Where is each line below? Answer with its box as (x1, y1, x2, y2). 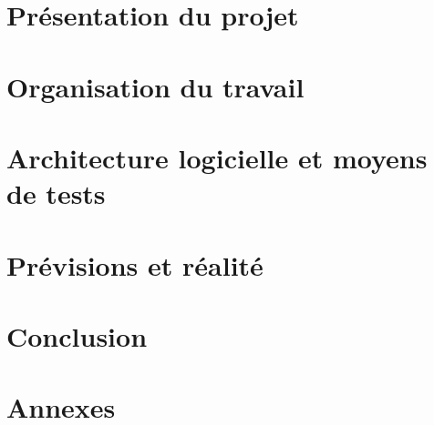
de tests (6, 175, 106, 212)
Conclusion (6, 317, 148, 354)
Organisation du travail (6, 67, 305, 105)
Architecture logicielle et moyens (6, 138, 428, 176)
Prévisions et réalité (6, 246, 263, 283)
